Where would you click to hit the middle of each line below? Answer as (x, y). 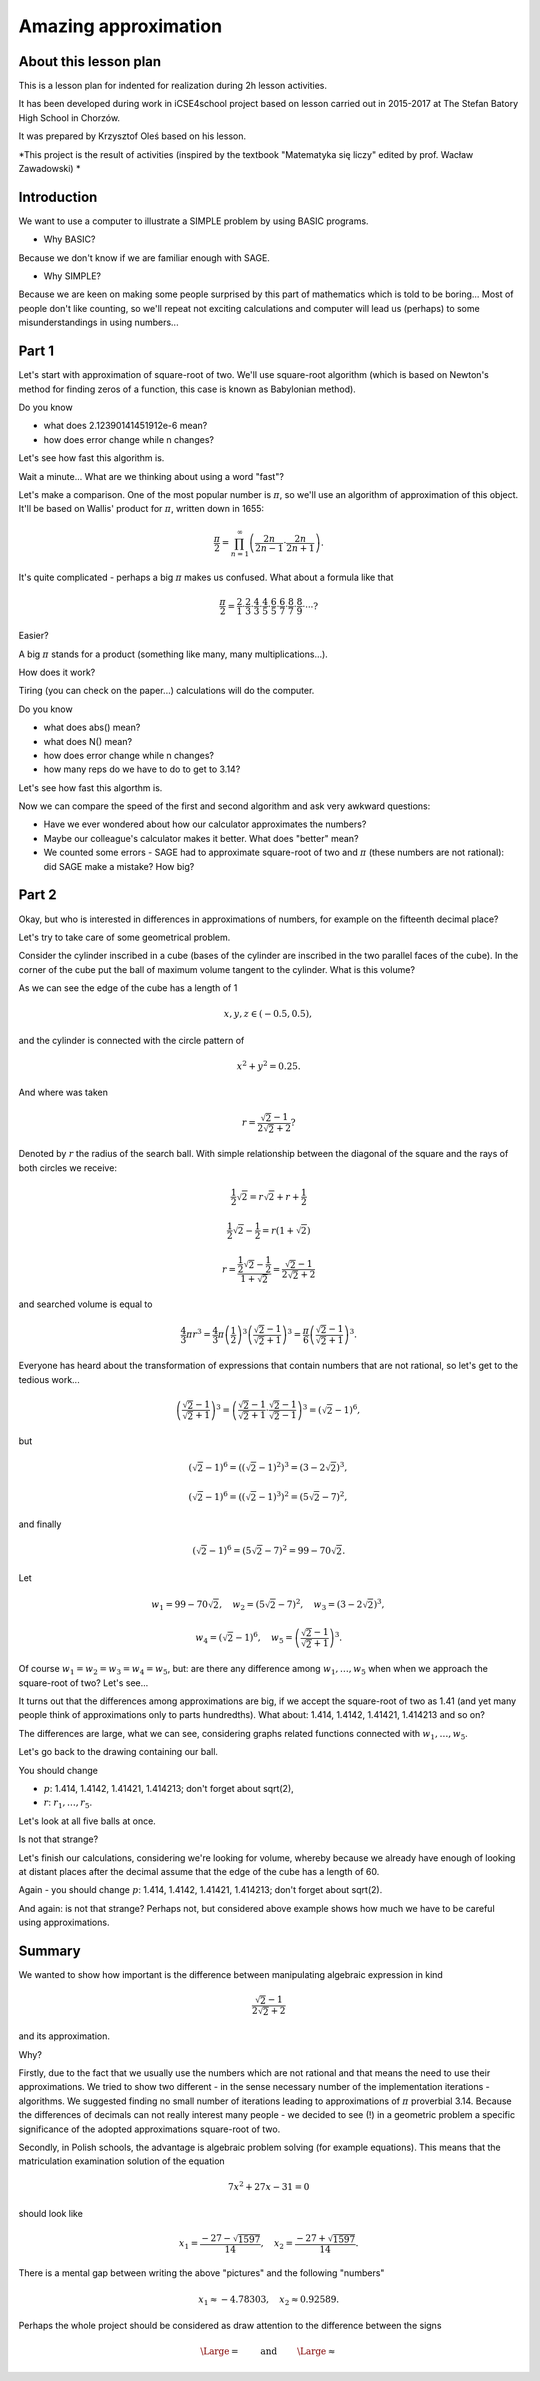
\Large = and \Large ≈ (268, 2351)
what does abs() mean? (92, 727)
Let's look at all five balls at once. (87, 1821)
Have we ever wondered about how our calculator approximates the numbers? (205, 824)
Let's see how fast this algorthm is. (90, 787)
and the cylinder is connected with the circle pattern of (131, 1040)
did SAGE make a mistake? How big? (119, 866)
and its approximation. (64, 2036)
